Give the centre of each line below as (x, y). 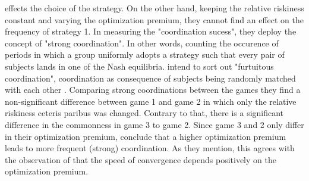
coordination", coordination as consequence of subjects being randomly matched (150, 78)
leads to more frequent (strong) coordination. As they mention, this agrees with (150, 148)
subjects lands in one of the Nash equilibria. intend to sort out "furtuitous (139, 66)
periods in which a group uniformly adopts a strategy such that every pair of (145, 54)
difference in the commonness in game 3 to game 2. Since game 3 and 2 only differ (154, 124)
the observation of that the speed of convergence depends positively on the (141, 159)
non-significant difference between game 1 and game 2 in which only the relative (151, 101)
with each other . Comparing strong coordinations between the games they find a (153, 90)
